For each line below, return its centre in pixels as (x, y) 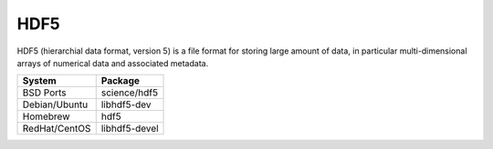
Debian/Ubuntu (55, 104)
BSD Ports (45, 93)
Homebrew (46, 116)
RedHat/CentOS (57, 129)
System (39, 81)
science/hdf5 (130, 93)
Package (121, 81)
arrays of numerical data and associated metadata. (113, 63)
